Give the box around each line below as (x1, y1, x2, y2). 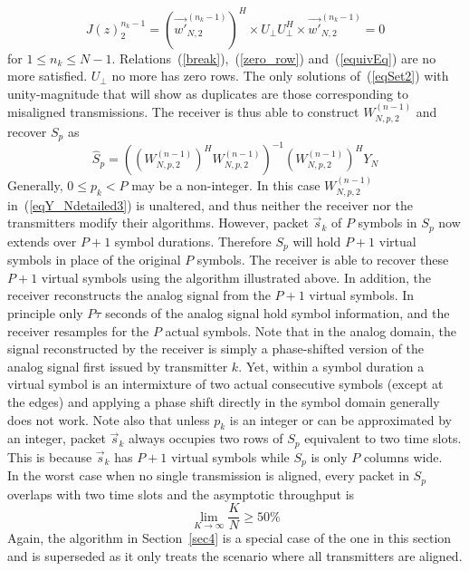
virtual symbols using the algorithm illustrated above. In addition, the (41, 267, 431, 286)
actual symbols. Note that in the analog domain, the (165, 321, 456, 340)
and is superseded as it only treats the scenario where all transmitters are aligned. (7, 546, 463, 565)
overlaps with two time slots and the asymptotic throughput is (7, 484, 355, 503)
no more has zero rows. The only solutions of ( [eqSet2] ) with (111, 66, 449, 85)
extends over (7, 231, 77, 250)
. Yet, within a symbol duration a (238, 356, 425, 375)
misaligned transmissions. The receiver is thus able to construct (7, 102, 359, 121)
